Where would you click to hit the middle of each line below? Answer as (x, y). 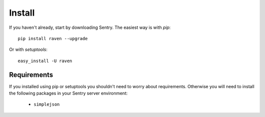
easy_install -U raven (45, 61)
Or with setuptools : (28, 49)
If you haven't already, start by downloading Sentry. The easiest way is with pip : (90, 27)
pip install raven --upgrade (53, 38)
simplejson (47, 105)
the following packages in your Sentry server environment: (68, 94)
